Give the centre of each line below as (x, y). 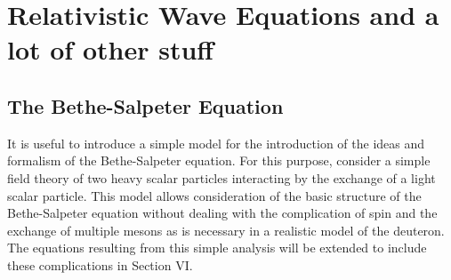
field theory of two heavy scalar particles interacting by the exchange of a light (221, 177)
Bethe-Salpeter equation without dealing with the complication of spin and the (222, 213)
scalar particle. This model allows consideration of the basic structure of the (214, 195)
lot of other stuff (111, 49)
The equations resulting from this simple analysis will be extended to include (217, 248)
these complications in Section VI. (100, 264)
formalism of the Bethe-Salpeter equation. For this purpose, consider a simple (219, 160)
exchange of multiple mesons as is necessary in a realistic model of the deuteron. (226, 230)
